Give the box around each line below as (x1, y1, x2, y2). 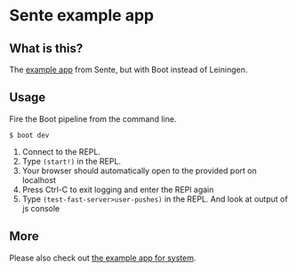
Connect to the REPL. (21, 146, 100, 156)
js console (21, 203, 60, 213)
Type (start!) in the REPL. (21, 156, 122, 166)
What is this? (9, 41, 84, 56)
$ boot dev (9, 131, 50, 140)
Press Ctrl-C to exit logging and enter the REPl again (21, 184, 214, 195)
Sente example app (9, 5, 154, 26)
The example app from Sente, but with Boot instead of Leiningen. (9, 64, 248, 75)
